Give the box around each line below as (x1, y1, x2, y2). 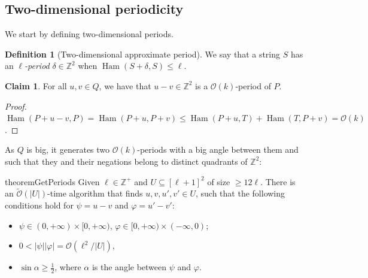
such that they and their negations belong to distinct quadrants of (5, 155, 248, 167)
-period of (235, 79, 271, 92)
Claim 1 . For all (5, 79, 67, 92)
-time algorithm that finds (47, 187, 143, 200)
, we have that (99, 79, 151, 92)
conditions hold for (5, 198, 74, 211)
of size (207, 175, 230, 188)
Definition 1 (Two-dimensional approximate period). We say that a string (5, 47, 281, 60)
